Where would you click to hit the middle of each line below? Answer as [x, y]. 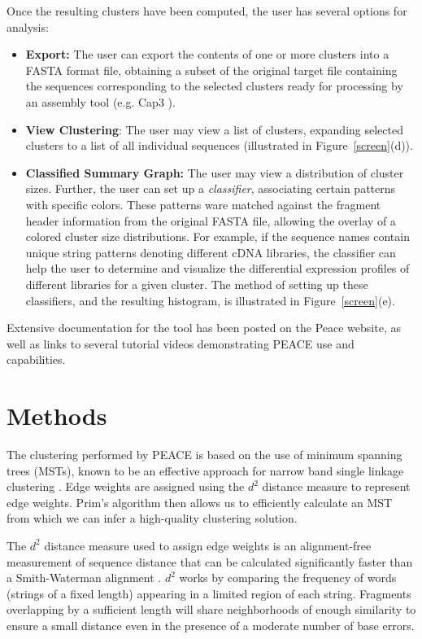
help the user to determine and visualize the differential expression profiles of [218, 268]
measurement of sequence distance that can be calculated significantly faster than [210, 561]
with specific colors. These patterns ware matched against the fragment [203, 204]
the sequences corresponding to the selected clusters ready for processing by [214, 86]
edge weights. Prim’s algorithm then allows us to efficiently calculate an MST [200, 502]
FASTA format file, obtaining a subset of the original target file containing [211, 70]
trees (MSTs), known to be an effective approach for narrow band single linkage [205, 470]
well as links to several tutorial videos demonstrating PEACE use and [181, 343]
